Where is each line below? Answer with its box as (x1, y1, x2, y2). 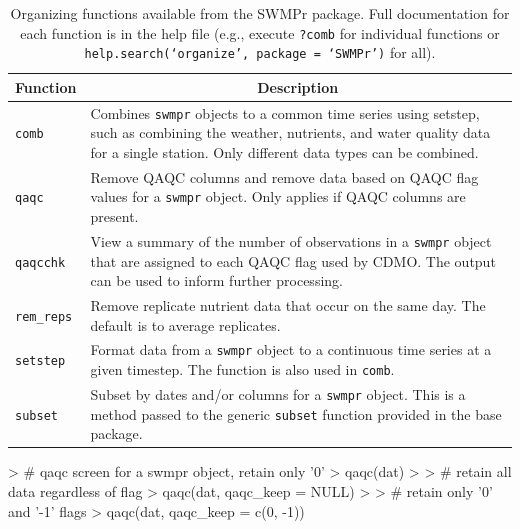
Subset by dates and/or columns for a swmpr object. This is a (90, 384, 466, 405)
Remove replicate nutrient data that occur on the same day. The (90, 295, 486, 316)
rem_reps (15, 309, 73, 324)
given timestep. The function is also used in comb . (90, 359, 395, 380)
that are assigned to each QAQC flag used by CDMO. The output (90, 250, 496, 271)
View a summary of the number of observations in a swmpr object (90, 230, 492, 251)
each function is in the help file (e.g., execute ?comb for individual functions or (20, 22, 500, 43)
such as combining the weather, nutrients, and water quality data (90, 122, 491, 143)
